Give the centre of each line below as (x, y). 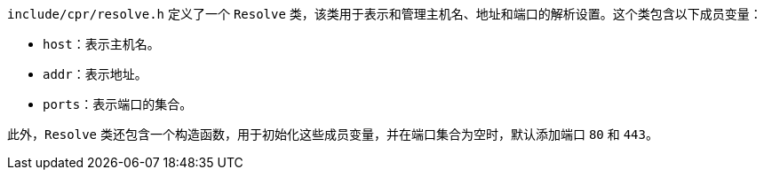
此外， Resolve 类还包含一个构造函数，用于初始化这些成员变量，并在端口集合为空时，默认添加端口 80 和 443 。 (333, 134)
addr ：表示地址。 (95, 74)
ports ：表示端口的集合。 (118, 104)
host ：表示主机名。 (101, 44)
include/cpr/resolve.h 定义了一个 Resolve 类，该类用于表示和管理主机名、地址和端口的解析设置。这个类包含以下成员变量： (385, 14)
